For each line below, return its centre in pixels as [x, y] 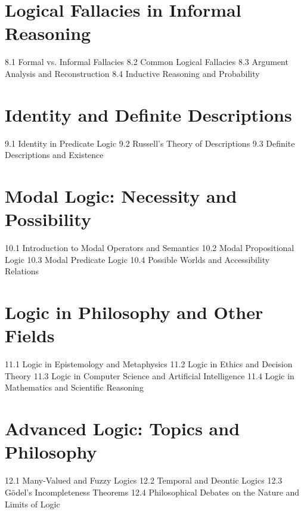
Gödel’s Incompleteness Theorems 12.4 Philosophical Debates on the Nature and [152, 492]
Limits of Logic [32, 504]
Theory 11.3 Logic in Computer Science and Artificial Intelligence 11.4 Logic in [150, 375]
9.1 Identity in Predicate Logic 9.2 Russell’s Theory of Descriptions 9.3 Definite [150, 143]
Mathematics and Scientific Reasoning [74, 387]
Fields [30, 335]
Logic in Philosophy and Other [134, 312]
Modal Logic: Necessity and [121, 196]
